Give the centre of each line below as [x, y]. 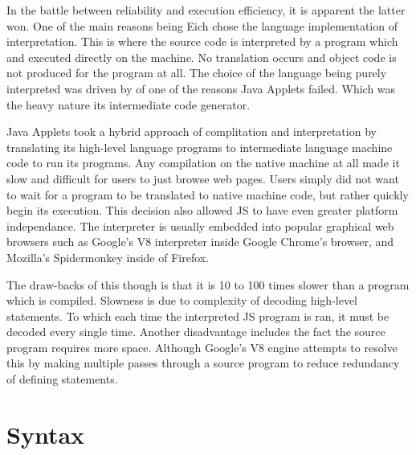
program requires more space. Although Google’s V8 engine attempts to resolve [202, 347]
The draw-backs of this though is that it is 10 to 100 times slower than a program [208, 284]
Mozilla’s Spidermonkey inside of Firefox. [108, 257]
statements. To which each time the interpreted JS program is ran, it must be [198, 316]
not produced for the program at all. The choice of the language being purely [197, 73]
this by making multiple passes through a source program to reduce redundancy [203, 363]
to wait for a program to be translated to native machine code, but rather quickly [208, 194]
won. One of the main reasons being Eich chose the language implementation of [202, 25]
